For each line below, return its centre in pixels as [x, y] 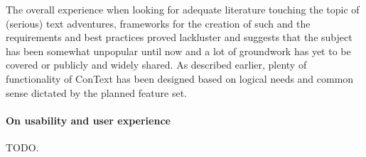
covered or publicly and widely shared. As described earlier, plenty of [156, 65]
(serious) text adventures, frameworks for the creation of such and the [158, 23]
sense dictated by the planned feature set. [96, 92]
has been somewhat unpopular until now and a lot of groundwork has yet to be [178, 51]
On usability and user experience [88, 120]
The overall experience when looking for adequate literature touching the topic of [183, 9]
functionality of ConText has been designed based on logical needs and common [180, 78]
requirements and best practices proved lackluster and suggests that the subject [179, 37]
